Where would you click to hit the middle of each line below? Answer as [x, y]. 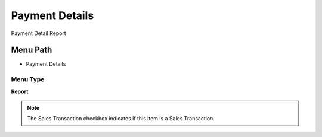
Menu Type [28, 79]
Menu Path [32, 50]
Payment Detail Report [39, 33]
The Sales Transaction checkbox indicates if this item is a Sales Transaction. [121, 119]
